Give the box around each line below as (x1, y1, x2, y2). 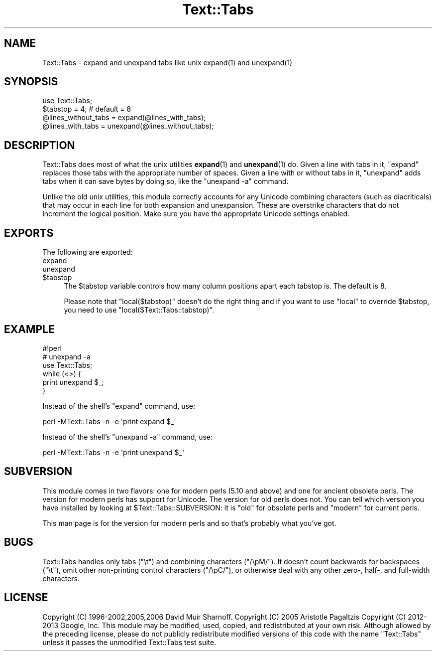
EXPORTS (4, 226, 54, 239)
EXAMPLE (4, 323, 55, 335)
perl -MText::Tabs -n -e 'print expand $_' (42, 417, 176, 426)
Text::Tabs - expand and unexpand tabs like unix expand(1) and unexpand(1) (42, 58, 293, 67)
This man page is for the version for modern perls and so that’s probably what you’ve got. (42, 518, 336, 527)
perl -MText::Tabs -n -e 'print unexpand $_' (42, 448, 185, 457)
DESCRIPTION (4, 139, 75, 152)
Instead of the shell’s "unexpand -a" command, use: (42, 432, 213, 441)
